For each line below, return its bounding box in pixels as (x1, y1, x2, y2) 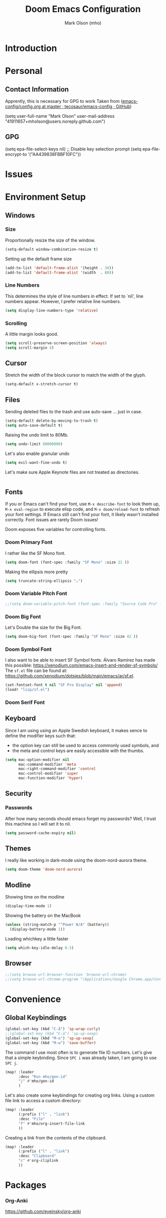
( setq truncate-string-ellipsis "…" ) (5, 578, 83, 583)
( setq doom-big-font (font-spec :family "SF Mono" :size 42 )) (5, 634, 138, 639)
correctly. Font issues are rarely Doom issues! (5, 517, 98, 523)
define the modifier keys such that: (5, 733, 76, 739)
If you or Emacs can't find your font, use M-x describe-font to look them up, (5, 501, 160, 507)
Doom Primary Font (5, 539, 53, 546)
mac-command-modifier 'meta (18, 761, 77, 767)
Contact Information (5, 85, 69, 93)
